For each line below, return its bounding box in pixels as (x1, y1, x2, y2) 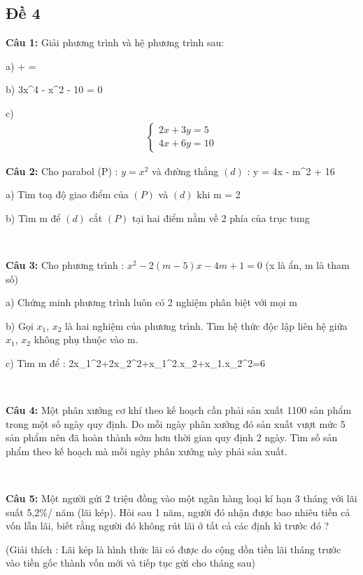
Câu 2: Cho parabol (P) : (6, 163, 118, 178)
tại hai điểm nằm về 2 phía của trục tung (132, 210, 310, 225)
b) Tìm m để (6, 210, 61, 225)
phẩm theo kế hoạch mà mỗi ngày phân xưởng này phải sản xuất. (6, 443, 287, 458)
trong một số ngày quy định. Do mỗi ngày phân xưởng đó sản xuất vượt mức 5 (6, 416, 346, 431)
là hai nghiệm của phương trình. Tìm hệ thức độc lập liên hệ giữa (65, 318, 348, 333)
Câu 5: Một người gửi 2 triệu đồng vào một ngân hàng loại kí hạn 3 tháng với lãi (6, 491, 357, 506)
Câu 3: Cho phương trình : (6, 257, 124, 272)
